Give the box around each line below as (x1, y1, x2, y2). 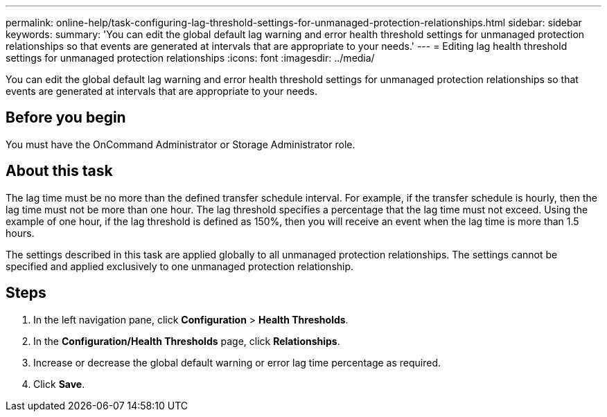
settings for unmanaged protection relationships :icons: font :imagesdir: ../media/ (6, 52, 375, 64)
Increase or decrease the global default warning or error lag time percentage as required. (33, 356, 441, 369)
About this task (6, 162, 113, 180)
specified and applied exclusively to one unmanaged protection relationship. (6, 260, 354, 272)
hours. (6, 227, 35, 239)
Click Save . (33, 378, 85, 390)
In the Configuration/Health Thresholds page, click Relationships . (33, 335, 340, 347)
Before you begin (6, 109, 126, 127)
